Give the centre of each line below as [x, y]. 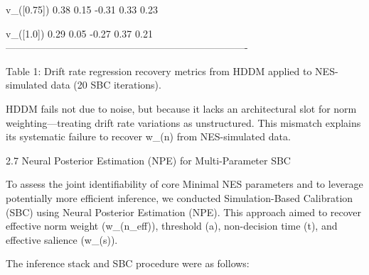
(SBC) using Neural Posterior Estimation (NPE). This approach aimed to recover [184, 212]
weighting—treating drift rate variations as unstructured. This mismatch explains [183, 122]
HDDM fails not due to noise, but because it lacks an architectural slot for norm [181, 108]
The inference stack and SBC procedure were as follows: [128, 263]
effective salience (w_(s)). [62, 239]
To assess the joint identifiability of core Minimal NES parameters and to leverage [184, 184]
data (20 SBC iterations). [106, 85]
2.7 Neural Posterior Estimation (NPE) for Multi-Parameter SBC [148, 160]
